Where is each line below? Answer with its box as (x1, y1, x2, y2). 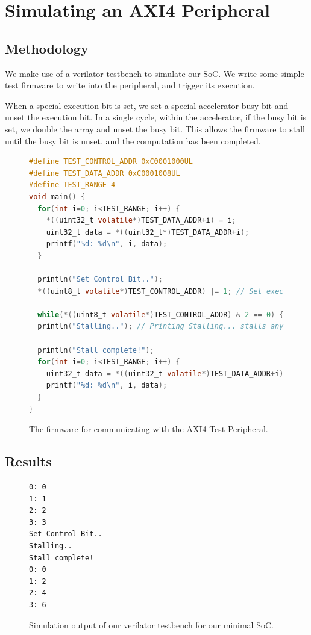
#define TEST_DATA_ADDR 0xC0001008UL (29, 169, 180, 178)
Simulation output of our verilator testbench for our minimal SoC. (29, 618, 274, 631)
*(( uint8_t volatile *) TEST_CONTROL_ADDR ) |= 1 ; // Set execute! (37, 287, 301, 296)
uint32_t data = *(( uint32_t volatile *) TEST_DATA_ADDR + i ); (46, 369, 288, 378)
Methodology (5, 39, 89, 57)
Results (5, 452, 52, 471)
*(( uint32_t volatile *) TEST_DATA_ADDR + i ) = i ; (46, 216, 236, 225)
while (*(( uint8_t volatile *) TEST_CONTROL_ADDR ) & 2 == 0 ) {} (37, 310, 288, 319)
